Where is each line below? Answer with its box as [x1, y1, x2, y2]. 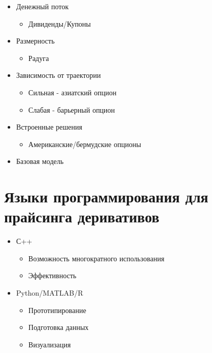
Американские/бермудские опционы [28, 138, 142, 149]
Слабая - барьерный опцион [28, 104, 115, 115]
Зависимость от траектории [16, 70, 101, 80]
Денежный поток [16, 1, 69, 11]
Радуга [28, 52, 49, 63]
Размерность [16, 35, 55, 46]
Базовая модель [16, 156, 64, 167]
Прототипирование [28, 304, 86, 315]
